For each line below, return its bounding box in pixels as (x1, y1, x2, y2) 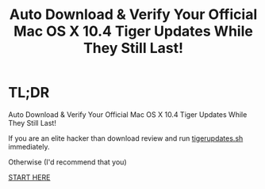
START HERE (8, 172, 51, 182)
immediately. (8, 142, 50, 151)
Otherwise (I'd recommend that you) (8, 157, 127, 167)
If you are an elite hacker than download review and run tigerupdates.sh (8, 133, 244, 143)
